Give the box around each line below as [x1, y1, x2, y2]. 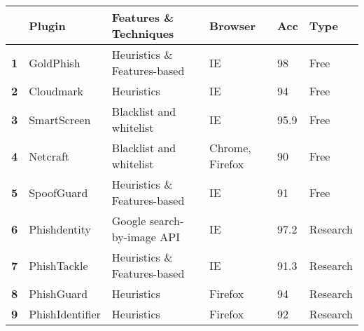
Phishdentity [29, 220, 91, 237]
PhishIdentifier [29, 306, 101, 322]
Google [111, 212, 146, 229]
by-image [111, 229, 156, 245]
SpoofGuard [29, 184, 88, 201]
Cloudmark [29, 83, 84, 99]
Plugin [29, 17, 66, 34]
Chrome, [209, 140, 251, 156]
